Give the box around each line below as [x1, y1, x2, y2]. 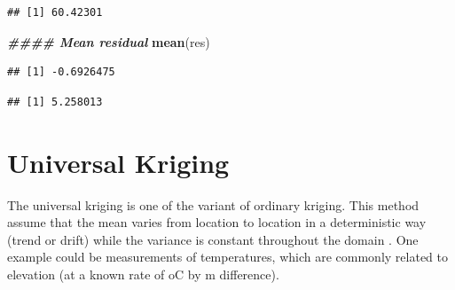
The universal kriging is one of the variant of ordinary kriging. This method [7, 195, 420, 214]
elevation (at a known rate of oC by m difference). [7, 264, 279, 283]
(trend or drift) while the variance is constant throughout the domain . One [7, 230, 419, 248]
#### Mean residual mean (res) [7, 32, 210, 51]
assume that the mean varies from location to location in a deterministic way [7, 213, 427, 231]
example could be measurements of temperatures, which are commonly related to [7, 247, 448, 266]
